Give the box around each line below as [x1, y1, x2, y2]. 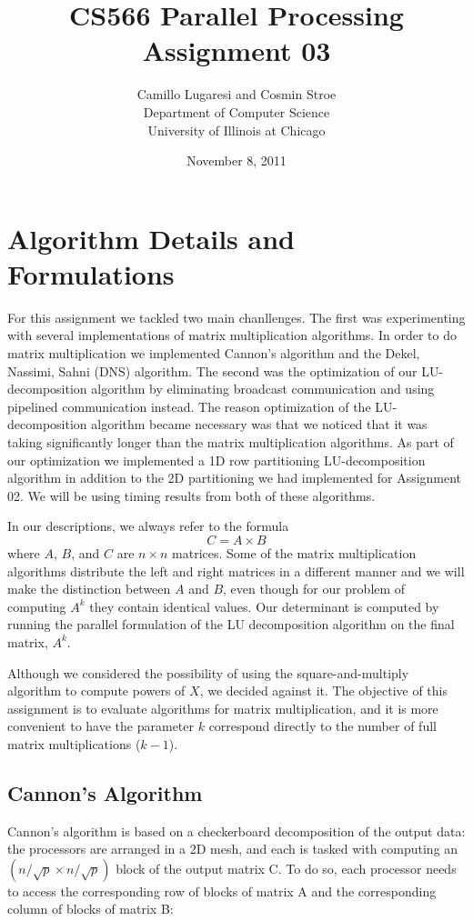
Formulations [7, 255, 175, 292]
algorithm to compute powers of [7, 681, 186, 700]
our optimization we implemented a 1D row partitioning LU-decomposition [7, 450, 426, 469]
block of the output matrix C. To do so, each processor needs [116, 858, 457, 877]
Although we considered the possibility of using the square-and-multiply [7, 663, 409, 682]
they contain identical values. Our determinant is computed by [89, 596, 439, 616]
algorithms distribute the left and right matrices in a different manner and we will [7, 561, 465, 580]
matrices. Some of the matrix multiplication [172, 543, 417, 562]
